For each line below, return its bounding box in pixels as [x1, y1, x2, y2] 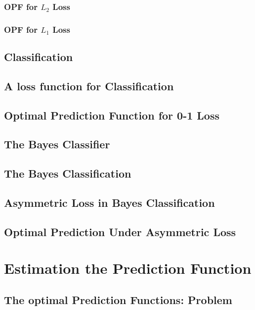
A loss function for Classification [4, 78, 174, 93]
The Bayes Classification [4, 166, 131, 181]
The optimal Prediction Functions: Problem [4, 292, 232, 307]
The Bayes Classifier [4, 136, 110, 152]
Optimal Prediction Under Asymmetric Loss [4, 224, 236, 239]
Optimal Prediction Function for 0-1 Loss [4, 107, 219, 123]
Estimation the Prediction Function [4, 258, 252, 278]
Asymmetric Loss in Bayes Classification [4, 194, 215, 210]
